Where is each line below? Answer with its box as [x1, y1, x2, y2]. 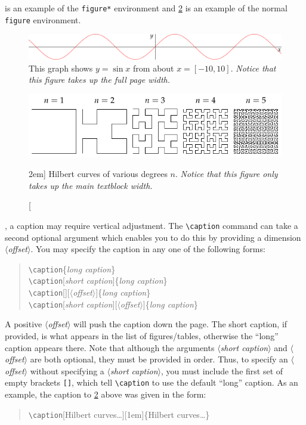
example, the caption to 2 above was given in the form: [5, 388, 206, 401]
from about [133, 61, 174, 74]
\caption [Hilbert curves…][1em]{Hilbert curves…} [28, 408, 210, 420]
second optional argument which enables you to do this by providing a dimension [5, 231, 301, 243]
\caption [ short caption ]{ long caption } [28, 274, 168, 287]
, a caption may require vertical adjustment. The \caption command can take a [5, 219, 298, 231]
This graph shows [29, 61, 93, 74]
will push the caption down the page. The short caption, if [73, 318, 288, 330]
